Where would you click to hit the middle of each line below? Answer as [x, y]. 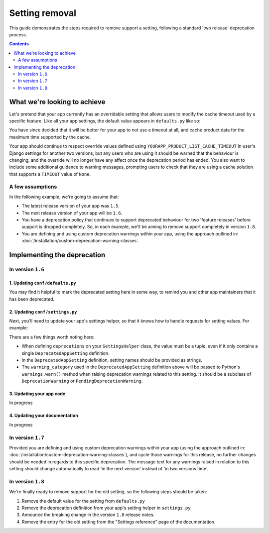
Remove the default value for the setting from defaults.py [83, 501]
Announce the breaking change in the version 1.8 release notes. [88, 515]
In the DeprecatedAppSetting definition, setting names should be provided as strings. [112, 360]
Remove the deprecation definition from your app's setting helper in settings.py [106, 508]
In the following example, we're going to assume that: [64, 197]
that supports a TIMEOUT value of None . [50, 174]
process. [18, 34]
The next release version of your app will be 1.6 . [72, 213]
